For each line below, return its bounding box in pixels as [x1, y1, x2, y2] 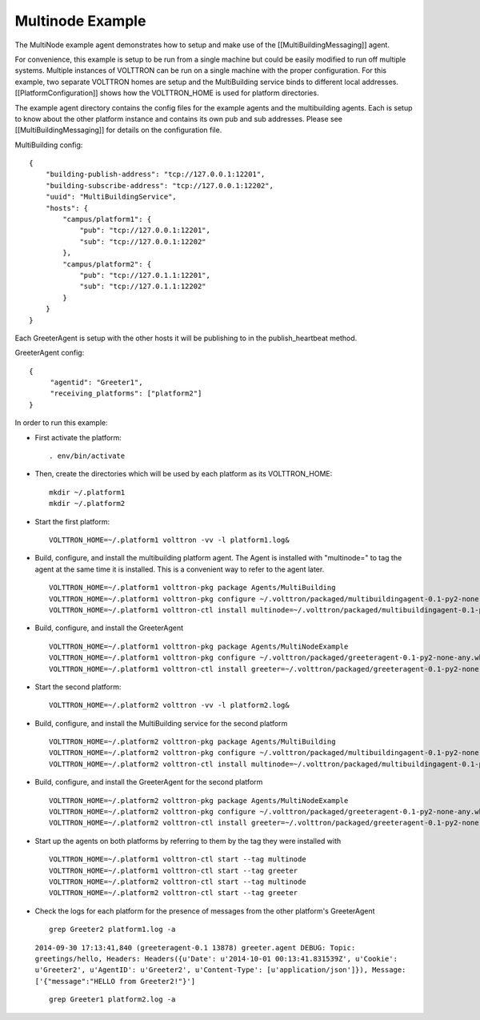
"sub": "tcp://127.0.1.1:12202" [79, 282, 207, 291]
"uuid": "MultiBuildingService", [45, 192, 178, 202]
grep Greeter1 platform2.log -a [49, 995, 176, 1004]
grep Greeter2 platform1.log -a [49, 925, 176, 934]
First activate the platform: [34, 432, 122, 442]
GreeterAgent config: [14, 348, 85, 358]
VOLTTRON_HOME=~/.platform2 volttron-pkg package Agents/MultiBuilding [49, 737, 336, 746]
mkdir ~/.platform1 [49, 488, 126, 496]
